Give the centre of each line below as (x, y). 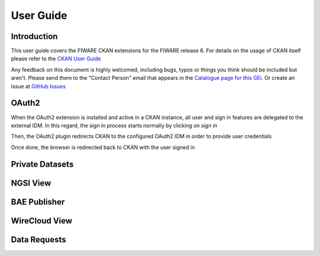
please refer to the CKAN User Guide (56, 59)
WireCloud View (41, 221)
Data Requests (39, 239)
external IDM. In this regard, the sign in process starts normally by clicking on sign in (114, 125)
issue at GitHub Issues (38, 86)
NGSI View (31, 183)
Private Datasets (42, 164)
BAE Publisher (38, 202)
